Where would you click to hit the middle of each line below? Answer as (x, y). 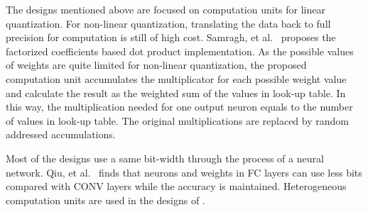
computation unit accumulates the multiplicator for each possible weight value (176, 78)
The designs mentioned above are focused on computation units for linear (166, 9)
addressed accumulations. (61, 134)
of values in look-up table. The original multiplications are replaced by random (177, 120)
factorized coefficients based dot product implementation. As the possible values (180, 51)
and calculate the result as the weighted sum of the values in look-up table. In (176, 93)
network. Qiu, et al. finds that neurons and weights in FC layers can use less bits (184, 172)
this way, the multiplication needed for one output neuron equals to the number (179, 107)
